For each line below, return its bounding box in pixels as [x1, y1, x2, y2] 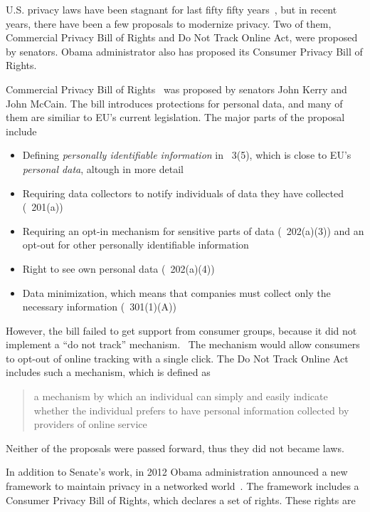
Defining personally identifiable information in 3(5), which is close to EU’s [22, 147, 351, 162]
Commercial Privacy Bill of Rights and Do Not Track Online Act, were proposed [6, 30, 358, 45]
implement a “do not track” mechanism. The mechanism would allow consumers [6, 337, 360, 352]
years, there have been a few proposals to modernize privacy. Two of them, [6, 16, 332, 31]
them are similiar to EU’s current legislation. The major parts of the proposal [6, 110, 345, 125]
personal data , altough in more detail [22, 161, 184, 176]
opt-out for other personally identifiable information [22, 237, 249, 252]
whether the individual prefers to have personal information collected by [33, 402, 349, 417]
